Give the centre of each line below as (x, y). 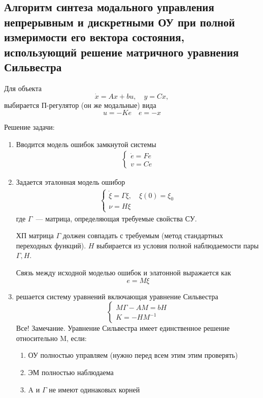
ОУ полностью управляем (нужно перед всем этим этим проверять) (133, 355)
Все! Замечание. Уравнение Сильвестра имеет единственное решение (123, 328)
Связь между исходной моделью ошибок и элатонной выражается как (123, 272)
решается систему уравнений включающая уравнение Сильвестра (117, 296)
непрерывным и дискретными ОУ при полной (120, 22)
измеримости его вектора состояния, (94, 37)
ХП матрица (35, 235)
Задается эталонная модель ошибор (71, 182)
